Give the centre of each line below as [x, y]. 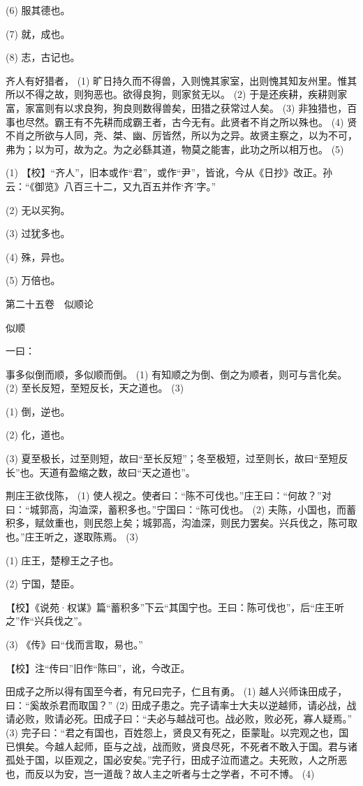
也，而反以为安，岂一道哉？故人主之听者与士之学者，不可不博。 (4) [160, 773]
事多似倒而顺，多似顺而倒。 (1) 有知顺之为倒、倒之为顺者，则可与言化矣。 [177, 374]
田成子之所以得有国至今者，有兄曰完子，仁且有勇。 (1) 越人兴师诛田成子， [177, 691]
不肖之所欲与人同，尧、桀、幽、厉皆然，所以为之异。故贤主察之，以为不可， [181, 135]
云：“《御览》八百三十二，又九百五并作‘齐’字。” [111, 186]
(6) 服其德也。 [38, 10]
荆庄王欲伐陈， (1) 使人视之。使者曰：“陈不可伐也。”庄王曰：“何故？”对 [169, 495]
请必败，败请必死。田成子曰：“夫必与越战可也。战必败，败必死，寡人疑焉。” [179, 719]
